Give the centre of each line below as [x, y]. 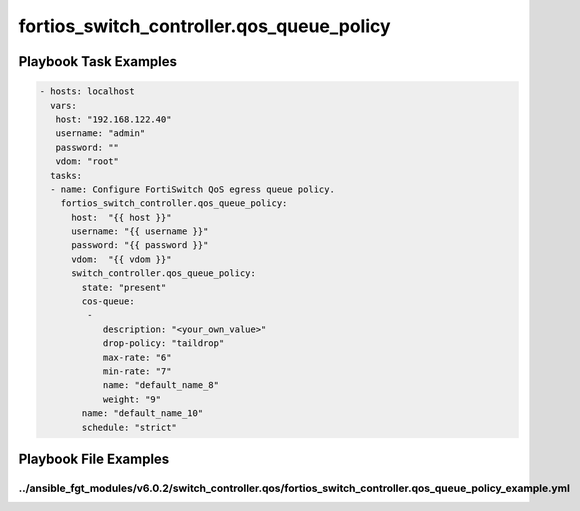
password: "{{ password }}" [140, 245]
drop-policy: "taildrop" [163, 343]
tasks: [66, 175]
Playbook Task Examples [98, 61]
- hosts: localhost [87, 91]
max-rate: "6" [137, 357]
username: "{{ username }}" [140, 231]
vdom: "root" [87, 161]
